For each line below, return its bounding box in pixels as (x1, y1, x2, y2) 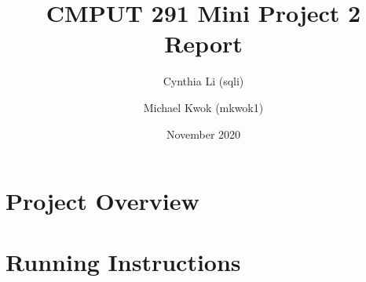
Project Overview (5, 185, 199, 217)
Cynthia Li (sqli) (163, 73, 244, 89)
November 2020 (166, 125, 241, 142)
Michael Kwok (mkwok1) (143, 99, 264, 115)
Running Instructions (5, 246, 241, 278)
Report (164, 27, 243, 60)
